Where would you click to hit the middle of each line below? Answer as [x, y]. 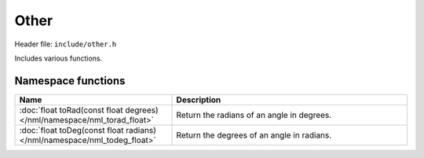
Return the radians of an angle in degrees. [254, 115]
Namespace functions [70, 81]
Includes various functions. [58, 58]
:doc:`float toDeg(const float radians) [88, 130]
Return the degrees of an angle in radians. [254, 135]
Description [199, 100]
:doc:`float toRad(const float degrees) [89, 110]
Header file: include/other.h [66, 44]
